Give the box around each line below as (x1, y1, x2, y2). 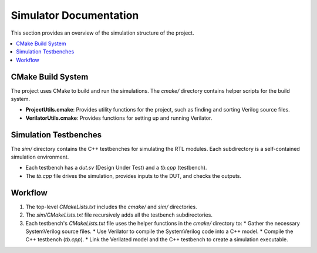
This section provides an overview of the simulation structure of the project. (11, 29, 194, 36)
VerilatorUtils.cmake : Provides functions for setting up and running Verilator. (25, 114, 213, 122)
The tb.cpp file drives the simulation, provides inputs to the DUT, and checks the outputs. (25, 172, 242, 179)
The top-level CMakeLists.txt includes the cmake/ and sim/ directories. (25, 203, 197, 210)
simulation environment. (11, 153, 69, 161)
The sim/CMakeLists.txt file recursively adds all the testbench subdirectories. (25, 211, 213, 218)
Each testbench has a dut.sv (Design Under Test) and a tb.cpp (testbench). (25, 164, 207, 171)
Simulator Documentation (11, 9, 139, 22)
